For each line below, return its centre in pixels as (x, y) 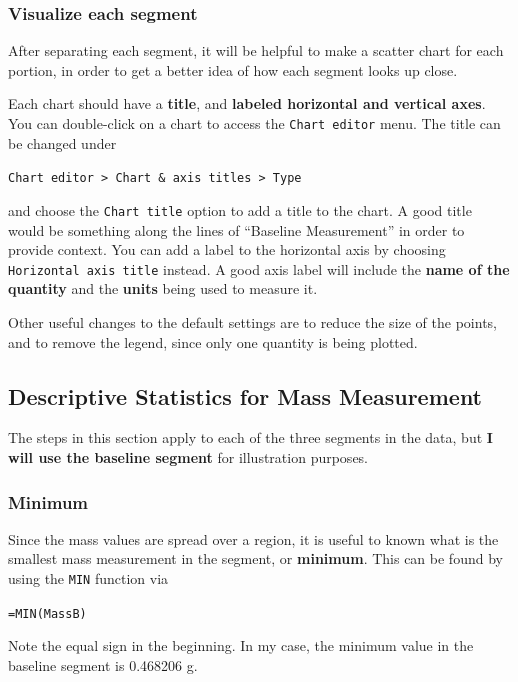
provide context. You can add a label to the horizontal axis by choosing (227, 249)
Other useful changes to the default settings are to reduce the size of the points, (252, 322)
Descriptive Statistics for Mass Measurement (245, 395)
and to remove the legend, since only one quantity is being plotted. (213, 341)
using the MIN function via (88, 577)
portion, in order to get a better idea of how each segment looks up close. (233, 69)
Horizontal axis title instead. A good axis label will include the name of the (259, 268)
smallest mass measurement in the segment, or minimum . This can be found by (255, 558)
